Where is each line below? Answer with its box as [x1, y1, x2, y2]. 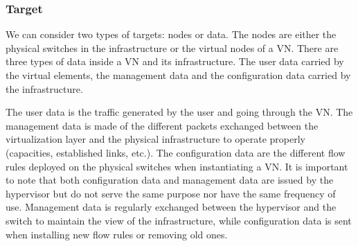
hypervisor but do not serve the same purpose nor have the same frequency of [6, 186, 336, 200]
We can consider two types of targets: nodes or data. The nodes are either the [6, 27, 337, 42]
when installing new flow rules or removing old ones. [6, 227, 228, 241]
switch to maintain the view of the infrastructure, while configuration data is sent [6, 213, 352, 227]
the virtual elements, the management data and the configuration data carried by [6, 68, 351, 82]
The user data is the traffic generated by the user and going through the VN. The [6, 105, 353, 119]
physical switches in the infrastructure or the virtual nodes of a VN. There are [6, 40, 339, 55]
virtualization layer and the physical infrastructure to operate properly [6, 132, 305, 146]
